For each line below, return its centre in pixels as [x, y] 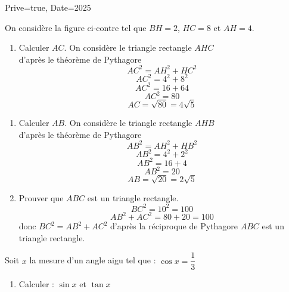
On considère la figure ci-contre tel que [76, 27]
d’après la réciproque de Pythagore [174, 226]
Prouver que [41, 197]
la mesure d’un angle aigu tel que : [93, 260]
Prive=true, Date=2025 [48, 7]
